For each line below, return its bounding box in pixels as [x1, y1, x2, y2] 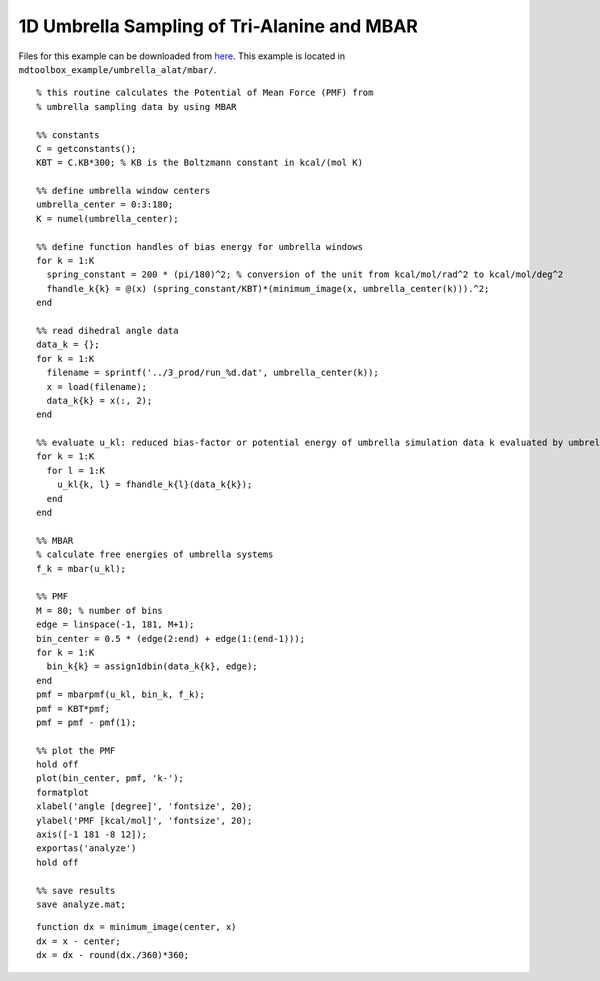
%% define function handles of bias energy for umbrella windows [36, 241, 364, 252]
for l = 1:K [46, 465, 105, 476]
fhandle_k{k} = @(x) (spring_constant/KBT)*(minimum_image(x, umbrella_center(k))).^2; [46, 283, 490, 294]
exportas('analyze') [36, 843, 137, 854]
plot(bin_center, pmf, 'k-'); [36, 773, 185, 784]
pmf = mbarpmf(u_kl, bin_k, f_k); [36, 689, 205, 700]
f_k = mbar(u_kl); [36, 563, 127, 574]
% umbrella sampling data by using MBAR [36, 101, 237, 112]
